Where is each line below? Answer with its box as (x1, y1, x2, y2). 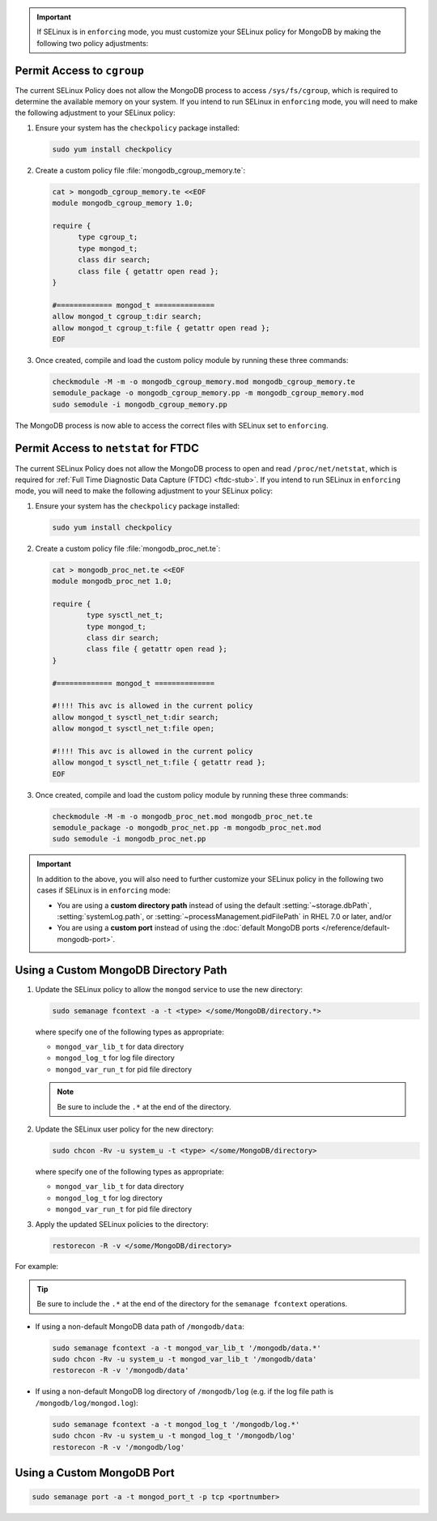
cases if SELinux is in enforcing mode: (36, 885, 171, 895)
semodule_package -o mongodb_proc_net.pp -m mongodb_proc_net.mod (52, 823, 321, 833)
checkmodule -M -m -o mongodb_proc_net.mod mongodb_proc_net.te (52, 812, 313, 821)
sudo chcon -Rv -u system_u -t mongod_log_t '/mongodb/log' (52, 1431, 296, 1441)
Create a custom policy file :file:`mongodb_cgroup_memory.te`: (35, 165, 246, 175)
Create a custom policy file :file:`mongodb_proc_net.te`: (35, 543, 221, 553)
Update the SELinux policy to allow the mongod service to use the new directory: (35, 984, 303, 994)
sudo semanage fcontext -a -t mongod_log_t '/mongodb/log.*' (52, 1420, 300, 1429)
